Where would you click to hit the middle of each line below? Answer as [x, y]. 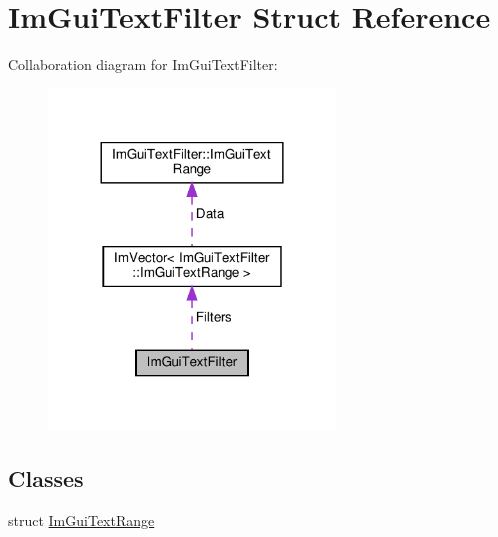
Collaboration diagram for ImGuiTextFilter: [143, 64]
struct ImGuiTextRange [81, 520]
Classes [46, 478]
